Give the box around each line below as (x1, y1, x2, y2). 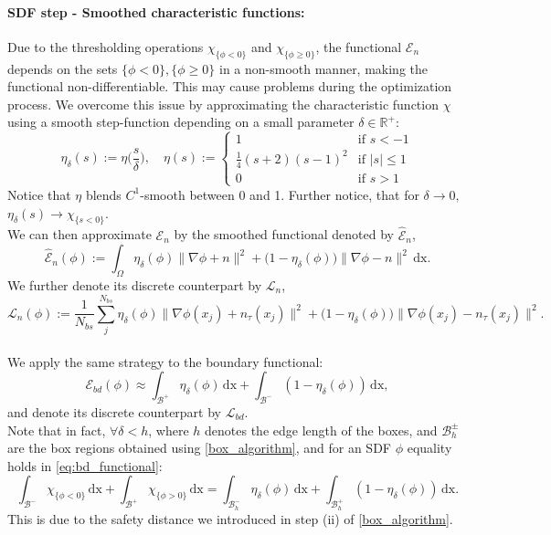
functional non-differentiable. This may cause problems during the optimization (7, 77, 452, 96)
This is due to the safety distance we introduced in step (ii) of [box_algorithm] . (7, 509, 453, 528)
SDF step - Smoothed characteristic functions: (7, 2, 305, 21)
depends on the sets (7, 58, 118, 78)
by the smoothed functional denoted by (174, 225, 394, 244)
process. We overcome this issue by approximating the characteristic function (7, 94, 439, 113)
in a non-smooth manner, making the (218, 58, 429, 78)
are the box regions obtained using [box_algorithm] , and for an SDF (7, 438, 391, 457)
